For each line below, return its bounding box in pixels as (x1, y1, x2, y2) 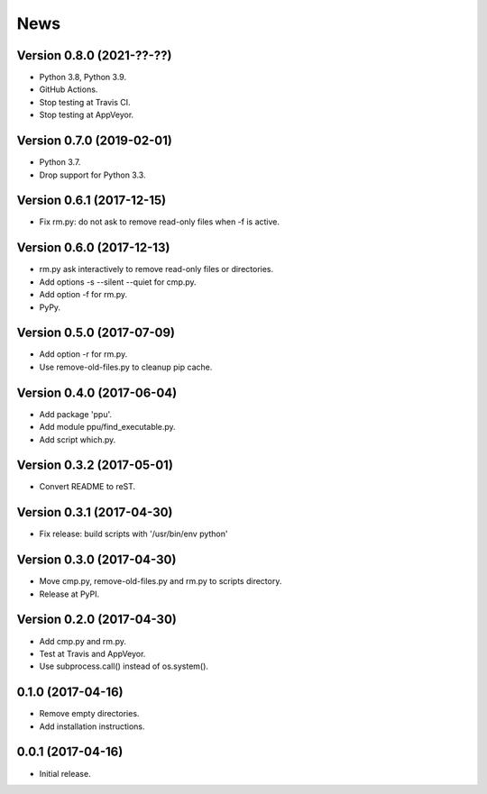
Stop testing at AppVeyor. (39, 109, 134, 121)
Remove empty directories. (39, 708, 140, 719)
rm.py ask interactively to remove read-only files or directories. (39, 264, 274, 275)
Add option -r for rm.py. (39, 349, 128, 360)
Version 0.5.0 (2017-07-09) (16, 325, 176, 341)
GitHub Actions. (39, 84, 98, 95)
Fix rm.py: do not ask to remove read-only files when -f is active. (39, 216, 280, 227)
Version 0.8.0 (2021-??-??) (16, 48, 172, 63)
